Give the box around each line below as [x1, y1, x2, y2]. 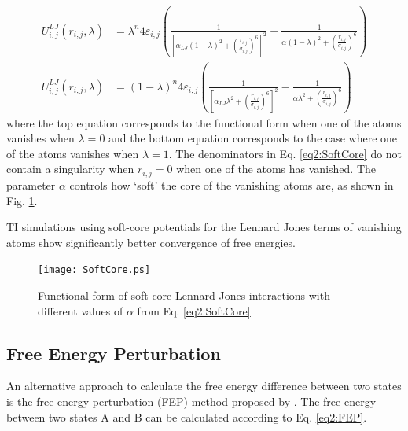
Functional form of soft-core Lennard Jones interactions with [38, 286, 330, 303]
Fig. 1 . [6, 192, 38, 208]
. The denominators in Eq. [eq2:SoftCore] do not [168, 145, 402, 161]
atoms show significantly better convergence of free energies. [6, 234, 296, 250]
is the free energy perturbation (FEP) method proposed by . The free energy [6, 392, 377, 409]
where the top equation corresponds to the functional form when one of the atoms [6, 114, 402, 131]
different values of [38, 302, 123, 319]
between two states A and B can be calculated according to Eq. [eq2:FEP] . [6, 408, 367, 425]
